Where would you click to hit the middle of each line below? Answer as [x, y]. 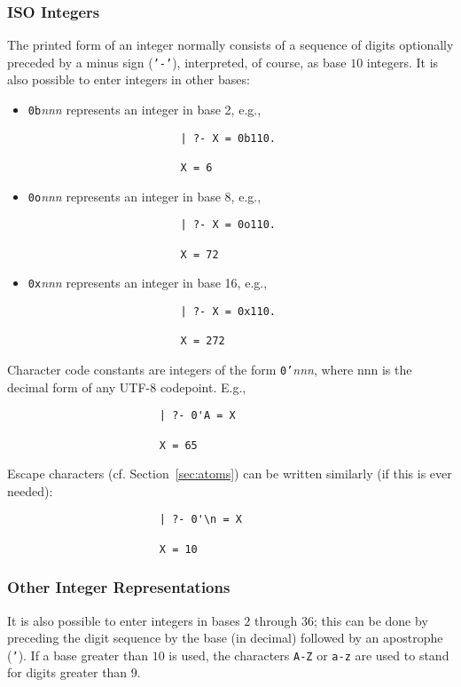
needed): [30, 490]
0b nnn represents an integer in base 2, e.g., [145, 110]
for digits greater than [67, 672]
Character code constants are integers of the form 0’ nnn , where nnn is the [210, 369]
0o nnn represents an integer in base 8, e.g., [145, 196]
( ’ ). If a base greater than [78, 655]
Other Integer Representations [119, 587]
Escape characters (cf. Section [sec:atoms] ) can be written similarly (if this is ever [230, 474]
